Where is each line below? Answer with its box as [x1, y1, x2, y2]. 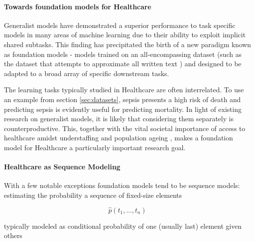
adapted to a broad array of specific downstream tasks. [4, 68, 169, 78]
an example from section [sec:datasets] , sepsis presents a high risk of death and [4, 94, 241, 104]
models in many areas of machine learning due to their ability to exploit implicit [4, 29, 246, 40]
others [4, 230, 23, 241]
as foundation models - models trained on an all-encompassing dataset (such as [4, 49, 242, 59]
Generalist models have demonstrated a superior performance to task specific [4, 20, 235, 30]
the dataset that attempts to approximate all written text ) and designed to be [4, 58, 242, 69]
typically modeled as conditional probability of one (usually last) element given [4, 220, 242, 231]
